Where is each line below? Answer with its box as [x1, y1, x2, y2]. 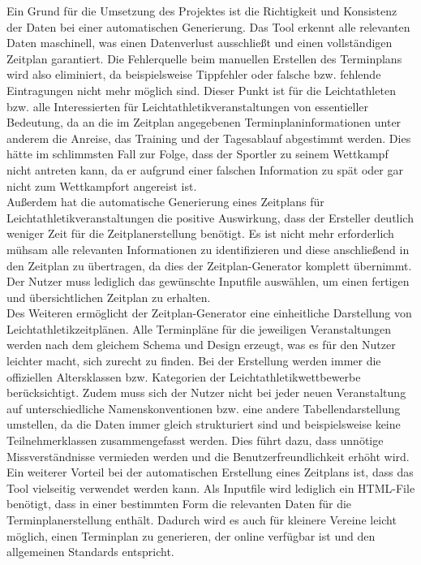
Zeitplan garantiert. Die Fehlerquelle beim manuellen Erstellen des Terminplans [6, 50, 402, 67]
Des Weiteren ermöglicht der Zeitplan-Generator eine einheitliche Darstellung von [6, 304, 412, 321]
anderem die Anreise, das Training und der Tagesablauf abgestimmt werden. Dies [6, 129, 411, 146]
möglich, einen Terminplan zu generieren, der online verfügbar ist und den [6, 527, 376, 544]
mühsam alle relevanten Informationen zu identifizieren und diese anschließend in [6, 240, 410, 257]
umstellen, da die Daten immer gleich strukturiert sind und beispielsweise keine [6, 416, 401, 433]
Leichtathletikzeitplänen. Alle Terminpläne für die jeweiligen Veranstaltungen [6, 320, 392, 337]
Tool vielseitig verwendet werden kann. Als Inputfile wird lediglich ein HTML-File [6, 479, 415, 496]
